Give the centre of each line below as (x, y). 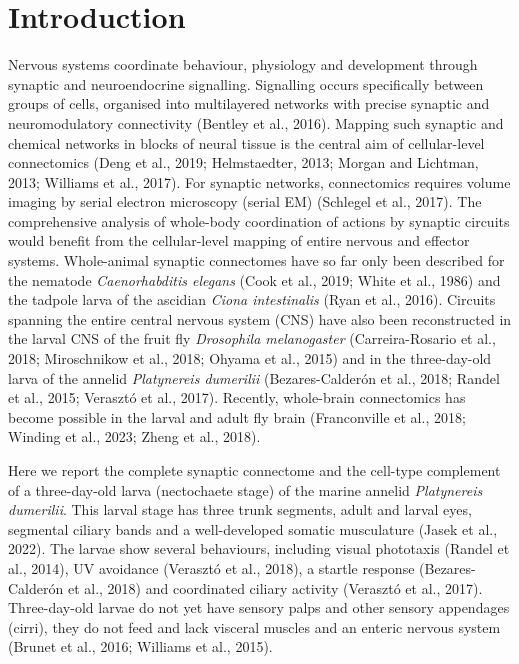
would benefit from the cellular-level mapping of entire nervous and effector (239, 240)
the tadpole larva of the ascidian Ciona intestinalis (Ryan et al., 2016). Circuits (252, 299)
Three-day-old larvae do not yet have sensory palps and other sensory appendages (259, 607)
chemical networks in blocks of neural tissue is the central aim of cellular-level (246, 142)
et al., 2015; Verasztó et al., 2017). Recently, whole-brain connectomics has (237, 397)
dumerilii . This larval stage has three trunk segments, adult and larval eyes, (240, 509)
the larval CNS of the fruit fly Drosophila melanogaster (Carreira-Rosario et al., (252, 338)
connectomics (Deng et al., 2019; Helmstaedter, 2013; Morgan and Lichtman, (243, 162)
